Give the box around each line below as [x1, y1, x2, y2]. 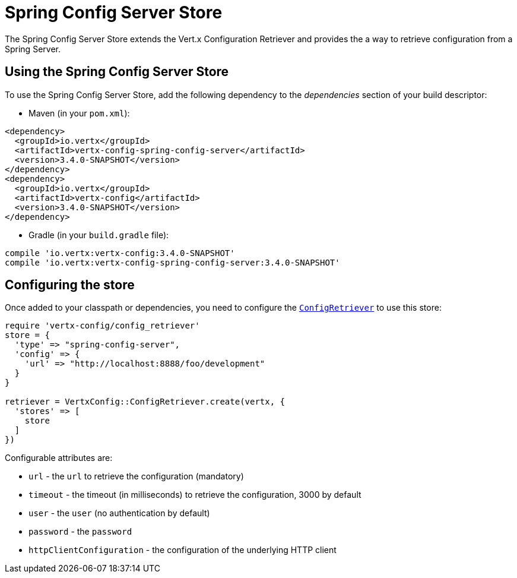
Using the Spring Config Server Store [5, 64, 229, 80]
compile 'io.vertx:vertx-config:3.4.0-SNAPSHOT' [5, 248, 235, 258]
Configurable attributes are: [5, 453, 113, 463]
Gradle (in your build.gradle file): [28, 229, 169, 240]
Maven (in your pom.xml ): [28, 108, 130, 118]
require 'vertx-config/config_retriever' [5, 321, 200, 331]
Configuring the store [5, 277, 135, 293]
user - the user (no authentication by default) [28, 508, 210, 519]
